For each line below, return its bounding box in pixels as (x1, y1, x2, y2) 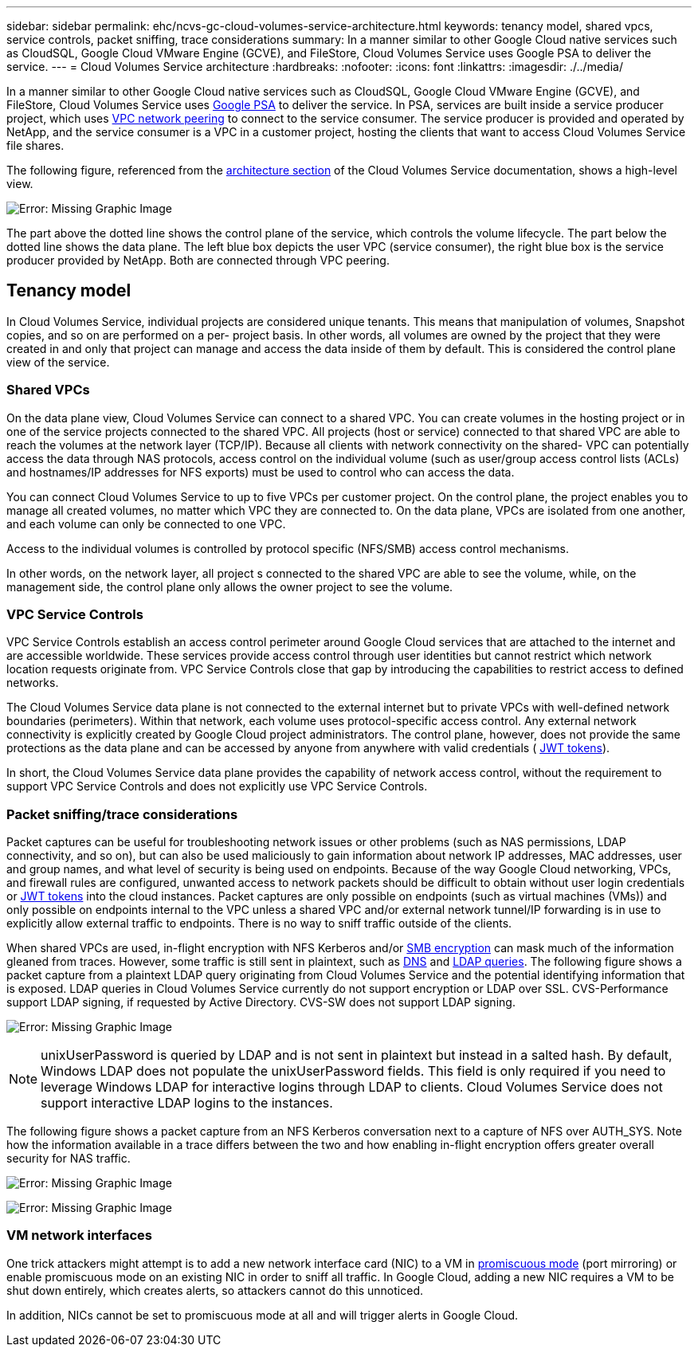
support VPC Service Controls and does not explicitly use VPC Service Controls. (6, 779, 428, 794)
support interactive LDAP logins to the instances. (41, 1095, 333, 1112)
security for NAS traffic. (6, 1151, 131, 1166)
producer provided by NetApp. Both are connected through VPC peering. (6, 253, 390, 267)
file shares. (6, 139, 65, 152)
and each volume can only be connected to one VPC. (6, 516, 286, 531)
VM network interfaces (6, 1227, 152, 1244)
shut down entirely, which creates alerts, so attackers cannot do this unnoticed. (6, 1283, 423, 1297)
